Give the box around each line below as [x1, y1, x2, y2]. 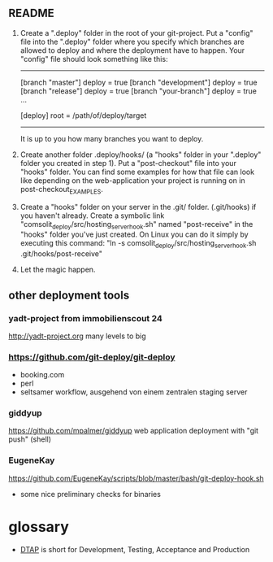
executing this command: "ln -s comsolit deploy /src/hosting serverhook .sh [19, 238, 257, 251]
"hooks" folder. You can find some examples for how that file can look [19, 167, 254, 176]
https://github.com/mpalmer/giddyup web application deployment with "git [8, 426, 258, 436]
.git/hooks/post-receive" [19, 249, 103, 259]
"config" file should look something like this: [19, 54, 168, 63]
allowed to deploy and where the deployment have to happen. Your [19, 45, 245, 55]
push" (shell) [8, 434, 51, 444]
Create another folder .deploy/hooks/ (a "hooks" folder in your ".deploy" [19, 150, 262, 159]
